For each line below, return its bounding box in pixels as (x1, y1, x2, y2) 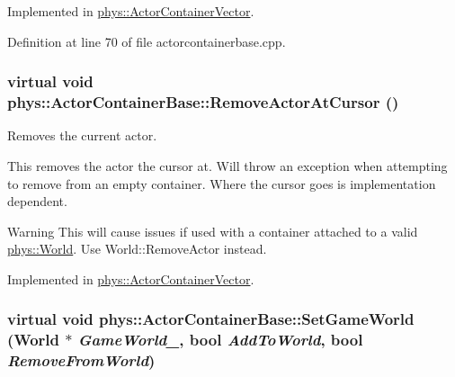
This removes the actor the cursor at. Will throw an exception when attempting (7, 156, 448, 175)
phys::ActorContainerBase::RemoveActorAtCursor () (7, 91, 399, 113)
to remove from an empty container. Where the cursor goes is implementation (7, 174, 436, 193)
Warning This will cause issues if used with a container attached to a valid (7, 221, 418, 240)
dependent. (7, 192, 67, 211)
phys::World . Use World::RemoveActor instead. (7, 239, 267, 258)
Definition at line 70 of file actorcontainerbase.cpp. (7, 31, 286, 50)
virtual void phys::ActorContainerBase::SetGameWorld (7, 308, 415, 330)
